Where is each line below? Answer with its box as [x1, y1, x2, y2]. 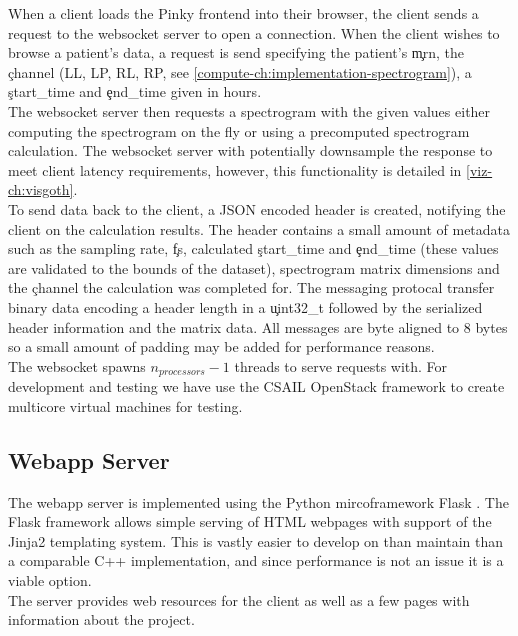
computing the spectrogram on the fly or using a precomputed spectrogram [8, 120, 470, 141]
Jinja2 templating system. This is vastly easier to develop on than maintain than [8, 530, 503, 551]
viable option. [8, 569, 92, 590]
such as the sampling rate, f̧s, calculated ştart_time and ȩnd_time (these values [8, 238, 499, 259]
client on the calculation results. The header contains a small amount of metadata [8, 218, 511, 239]
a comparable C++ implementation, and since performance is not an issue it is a [8, 550, 504, 571]
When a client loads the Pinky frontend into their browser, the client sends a [8, 3, 479, 23]
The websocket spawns [8, 355, 146, 376]
